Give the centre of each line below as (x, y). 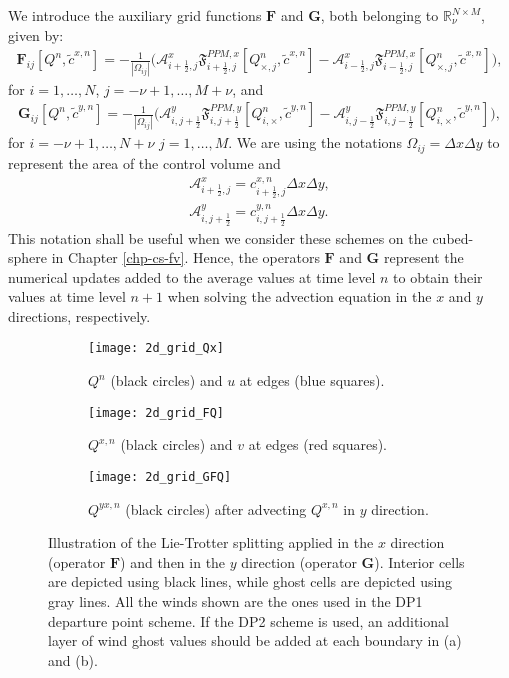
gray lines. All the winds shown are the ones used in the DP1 (235, 601)
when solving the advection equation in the (299, 296)
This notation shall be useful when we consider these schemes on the (218, 237)
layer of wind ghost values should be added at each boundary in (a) (255, 640)
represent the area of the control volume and (144, 162)
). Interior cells (419, 561)
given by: (36, 34)
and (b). (73, 659)
